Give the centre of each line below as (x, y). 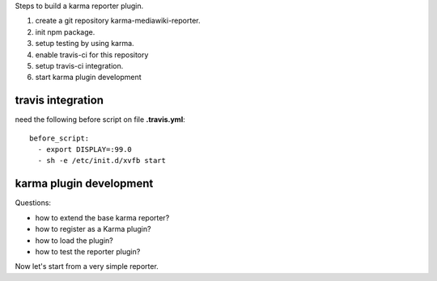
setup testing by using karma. (85, 44)
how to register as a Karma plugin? (93, 229)
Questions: (33, 203)
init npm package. (65, 31)
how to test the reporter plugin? (88, 251)
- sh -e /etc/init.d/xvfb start (102, 161)
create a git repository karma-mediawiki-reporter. (118, 21)
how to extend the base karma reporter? (102, 217)
